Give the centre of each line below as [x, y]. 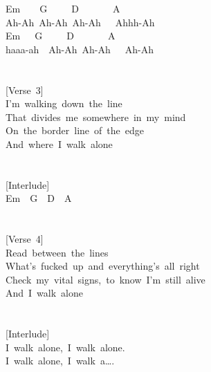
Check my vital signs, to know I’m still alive [105, 279]
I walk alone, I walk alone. [65, 347]
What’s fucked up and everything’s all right [103, 266]
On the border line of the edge [75, 130]
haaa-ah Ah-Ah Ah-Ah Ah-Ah [80, 49]
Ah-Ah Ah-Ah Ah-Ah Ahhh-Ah [80, 22]
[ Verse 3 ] [25, 90]
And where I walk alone [59, 143]
